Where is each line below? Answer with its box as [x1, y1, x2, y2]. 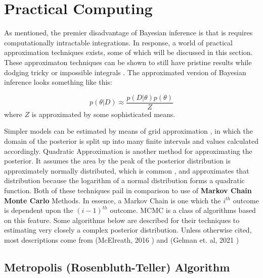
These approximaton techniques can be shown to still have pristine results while [4, 57, 252, 67]
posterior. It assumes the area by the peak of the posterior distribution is [4, 155, 231, 166]
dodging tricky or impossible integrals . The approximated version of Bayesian [4, 67, 246, 77]
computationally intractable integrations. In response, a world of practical [4, 37, 233, 47]
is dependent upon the [4, 205, 73, 215]
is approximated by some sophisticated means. [31, 108, 176, 119]
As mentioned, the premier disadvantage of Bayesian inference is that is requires [4, 27, 253, 38]
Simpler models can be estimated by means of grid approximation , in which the [4, 126, 253, 136]
